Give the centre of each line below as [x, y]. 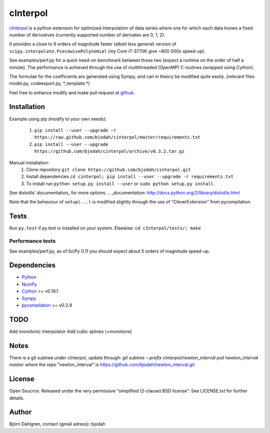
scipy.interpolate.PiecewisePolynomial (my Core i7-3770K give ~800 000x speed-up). [107, 51]
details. [17, 398]
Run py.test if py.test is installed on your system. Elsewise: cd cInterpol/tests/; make [105, 228]
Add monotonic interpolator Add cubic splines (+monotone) [70, 331]
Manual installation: [29, 162]
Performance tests [32, 241]
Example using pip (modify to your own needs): [58, 119]
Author [20, 412]
